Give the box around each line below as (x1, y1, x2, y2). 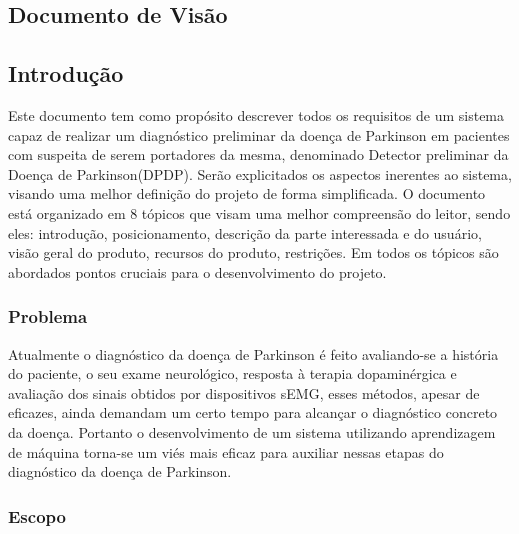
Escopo (8, 503, 66, 528)
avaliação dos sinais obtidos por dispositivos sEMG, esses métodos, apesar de (8, 382, 480, 403)
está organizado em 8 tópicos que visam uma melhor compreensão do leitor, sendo (8, 202, 511, 223)
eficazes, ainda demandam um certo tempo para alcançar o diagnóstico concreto (8, 402, 498, 423)
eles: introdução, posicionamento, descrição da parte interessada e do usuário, (8, 222, 482, 243)
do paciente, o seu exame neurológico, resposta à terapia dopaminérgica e (8, 363, 457, 384)
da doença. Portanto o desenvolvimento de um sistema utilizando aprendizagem (8, 421, 496, 442)
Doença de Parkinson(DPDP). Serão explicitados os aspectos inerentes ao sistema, (8, 163, 512, 184)
